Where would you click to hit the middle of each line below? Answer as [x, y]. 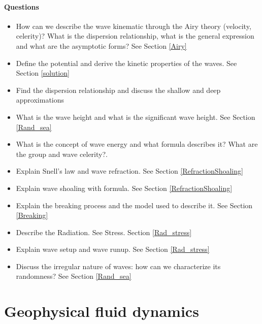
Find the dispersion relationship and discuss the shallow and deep [118, 90]
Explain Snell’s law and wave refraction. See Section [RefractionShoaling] [129, 171]
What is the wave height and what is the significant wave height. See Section [136, 117]
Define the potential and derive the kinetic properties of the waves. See [126, 63]
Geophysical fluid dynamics [102, 311]
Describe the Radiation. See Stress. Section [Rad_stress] [104, 232]
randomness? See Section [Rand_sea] [74, 276]
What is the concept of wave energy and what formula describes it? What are [137, 144]
